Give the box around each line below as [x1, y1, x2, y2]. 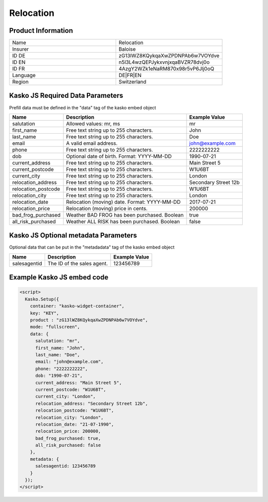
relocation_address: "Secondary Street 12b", [35, 401, 148, 406]
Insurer [12, 46, 29, 53]
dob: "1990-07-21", [35, 373, 83, 379]
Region [12, 79, 29, 85]
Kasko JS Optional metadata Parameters [9, 231, 137, 240]
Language [12, 72, 36, 79]
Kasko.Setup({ [25, 296, 60, 302]
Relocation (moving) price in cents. [66, 205, 148, 212]
